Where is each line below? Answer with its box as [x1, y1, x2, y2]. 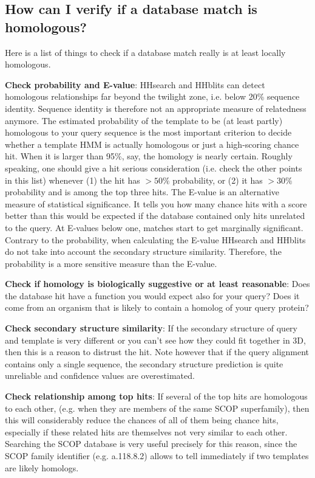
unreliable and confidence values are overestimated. [5, 369, 195, 382]
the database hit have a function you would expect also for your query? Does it [5, 289, 300, 302]
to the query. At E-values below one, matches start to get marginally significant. [5, 221, 303, 234]
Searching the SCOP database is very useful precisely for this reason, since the [5, 437, 297, 450]
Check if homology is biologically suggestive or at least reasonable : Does [5, 277, 310, 290]
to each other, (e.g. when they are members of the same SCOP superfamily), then [5, 401, 310, 414]
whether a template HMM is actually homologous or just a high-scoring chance [5, 137, 299, 150]
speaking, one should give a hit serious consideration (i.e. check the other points [5, 161, 302, 174]
